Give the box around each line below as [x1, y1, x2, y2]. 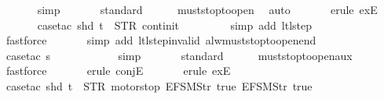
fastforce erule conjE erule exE [5, 62, 231, 79]
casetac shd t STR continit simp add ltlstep [37, 16, 313, 33]
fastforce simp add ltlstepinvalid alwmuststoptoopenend [5, 32, 316, 48]
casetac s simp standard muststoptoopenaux [5, 47, 353, 63]
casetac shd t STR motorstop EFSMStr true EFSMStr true [5, 77, 313, 94]
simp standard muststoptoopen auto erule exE [37, 2, 378, 17]
